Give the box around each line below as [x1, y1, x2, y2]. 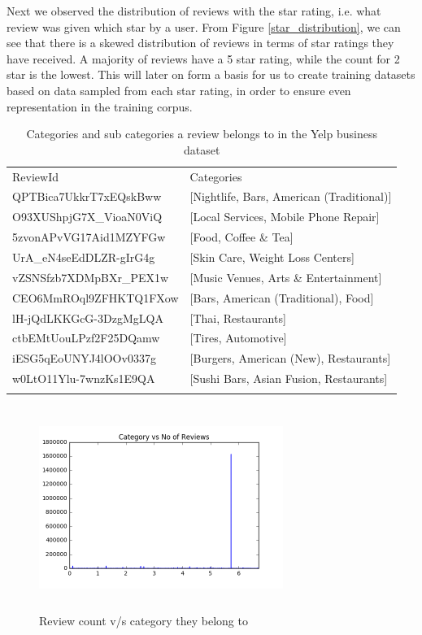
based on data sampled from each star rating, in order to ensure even [7, 81, 351, 98]
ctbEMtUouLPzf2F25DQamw [12, 329, 160, 346]
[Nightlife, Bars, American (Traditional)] [189, 188, 392, 205]
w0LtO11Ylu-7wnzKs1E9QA [12, 370, 155, 387]
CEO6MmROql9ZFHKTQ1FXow [12, 289, 179, 306]
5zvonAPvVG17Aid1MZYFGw [12, 228, 166, 246]
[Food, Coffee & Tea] [189, 228, 294, 246]
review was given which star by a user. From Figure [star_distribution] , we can [7, 18, 401, 35]
